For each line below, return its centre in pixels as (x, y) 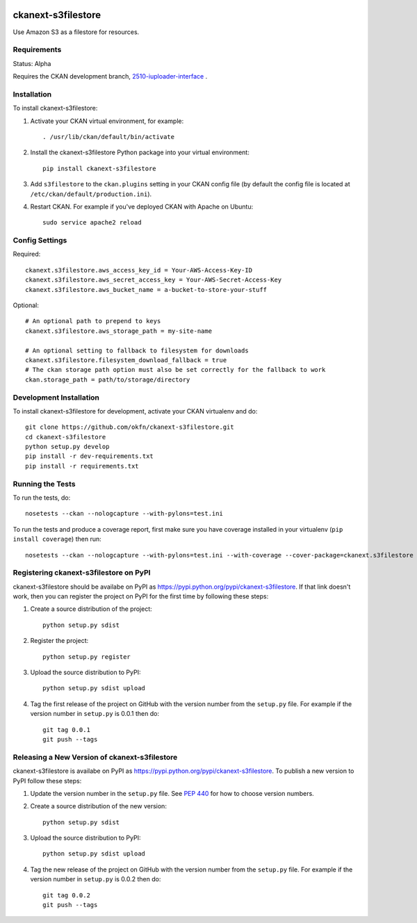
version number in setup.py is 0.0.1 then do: (95, 714)
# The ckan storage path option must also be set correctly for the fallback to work (175, 370)
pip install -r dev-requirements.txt (90, 456)
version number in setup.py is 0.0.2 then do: (96, 879)
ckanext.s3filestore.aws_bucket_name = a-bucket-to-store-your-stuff (146, 289)
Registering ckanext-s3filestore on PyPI (82, 573)
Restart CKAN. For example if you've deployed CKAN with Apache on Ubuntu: (142, 206)
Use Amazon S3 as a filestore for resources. (76, 32)
